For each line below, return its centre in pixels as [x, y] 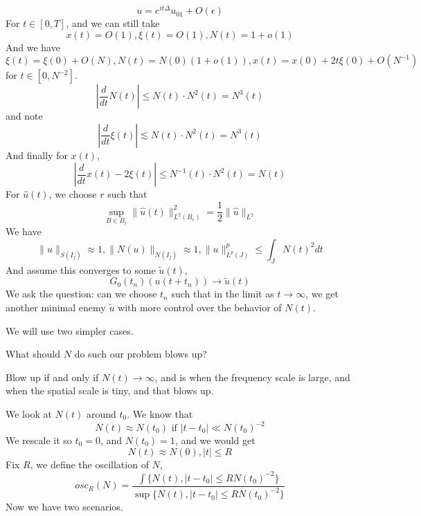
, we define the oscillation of [89, 464]
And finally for [37, 155]
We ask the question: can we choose [81, 294]
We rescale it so [39, 440]
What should [33, 354]
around [101, 413]
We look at [29, 413]
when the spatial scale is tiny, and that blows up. [110, 390]
